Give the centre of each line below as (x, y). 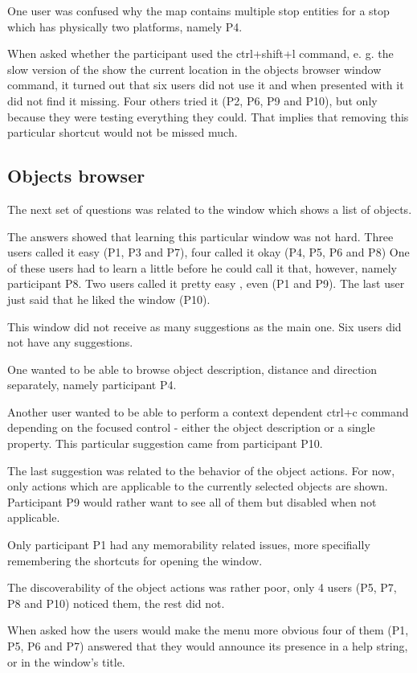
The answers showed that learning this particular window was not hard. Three (200, 236)
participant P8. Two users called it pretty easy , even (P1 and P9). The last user (206, 283)
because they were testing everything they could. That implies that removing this (208, 116)
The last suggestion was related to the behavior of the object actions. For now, (201, 470)
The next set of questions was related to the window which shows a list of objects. (210, 209)
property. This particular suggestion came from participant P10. (165, 443)
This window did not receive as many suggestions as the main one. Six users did (204, 326)
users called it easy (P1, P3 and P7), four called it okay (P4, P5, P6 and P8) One (208, 252)
